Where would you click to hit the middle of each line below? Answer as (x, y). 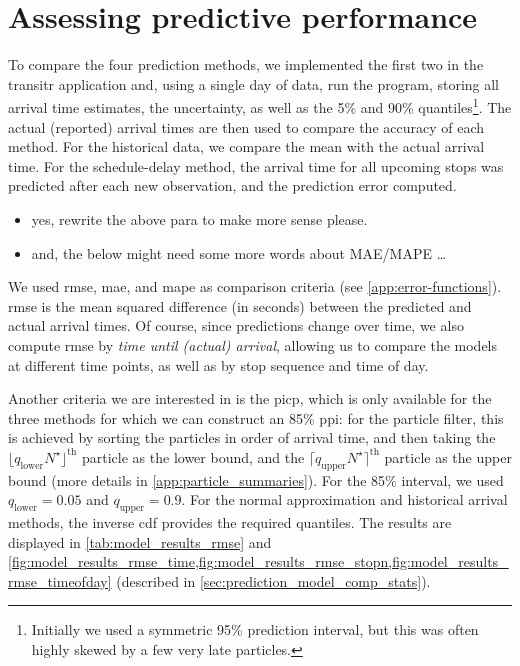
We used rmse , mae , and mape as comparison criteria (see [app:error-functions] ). (255, 286)
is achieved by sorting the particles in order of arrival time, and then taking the (252, 437)
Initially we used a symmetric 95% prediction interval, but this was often (255, 629)
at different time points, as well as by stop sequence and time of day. (218, 364)
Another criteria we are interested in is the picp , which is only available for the (250, 398)
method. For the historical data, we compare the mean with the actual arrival (246, 146)
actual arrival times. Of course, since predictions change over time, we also (236, 325)
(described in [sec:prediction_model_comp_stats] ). (273, 580)
